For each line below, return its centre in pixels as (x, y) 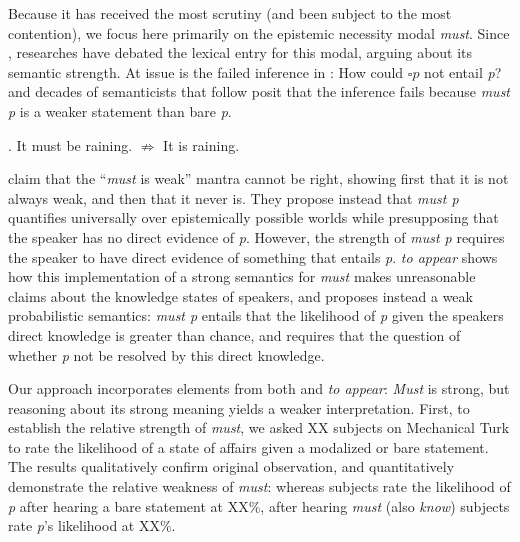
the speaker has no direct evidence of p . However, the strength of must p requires (256, 236)
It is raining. (201, 144)
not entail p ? (463, 71)
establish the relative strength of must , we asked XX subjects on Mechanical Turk (259, 427)
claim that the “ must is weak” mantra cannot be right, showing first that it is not (258, 178)
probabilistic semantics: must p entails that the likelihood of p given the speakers (256, 315)
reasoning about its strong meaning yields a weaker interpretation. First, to (239, 407)
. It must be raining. (70, 144)
